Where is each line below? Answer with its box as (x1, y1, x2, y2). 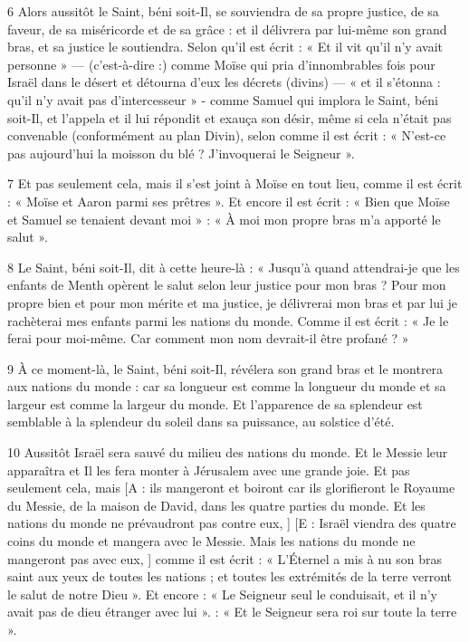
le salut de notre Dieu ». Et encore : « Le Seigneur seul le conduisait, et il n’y (7, 584, 437, 603)
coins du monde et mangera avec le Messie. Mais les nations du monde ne (7, 532, 416, 551)
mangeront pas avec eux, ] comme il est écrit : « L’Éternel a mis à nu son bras (7, 549, 442, 568)
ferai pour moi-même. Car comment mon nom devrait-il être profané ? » (7, 329, 409, 348)
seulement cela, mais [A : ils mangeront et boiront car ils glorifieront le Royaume (7, 478, 455, 497)
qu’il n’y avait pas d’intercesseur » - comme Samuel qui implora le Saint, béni (7, 90, 438, 109)
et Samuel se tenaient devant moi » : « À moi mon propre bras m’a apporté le (7, 209, 441, 228)
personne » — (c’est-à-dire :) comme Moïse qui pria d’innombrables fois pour (7, 54, 435, 73)
